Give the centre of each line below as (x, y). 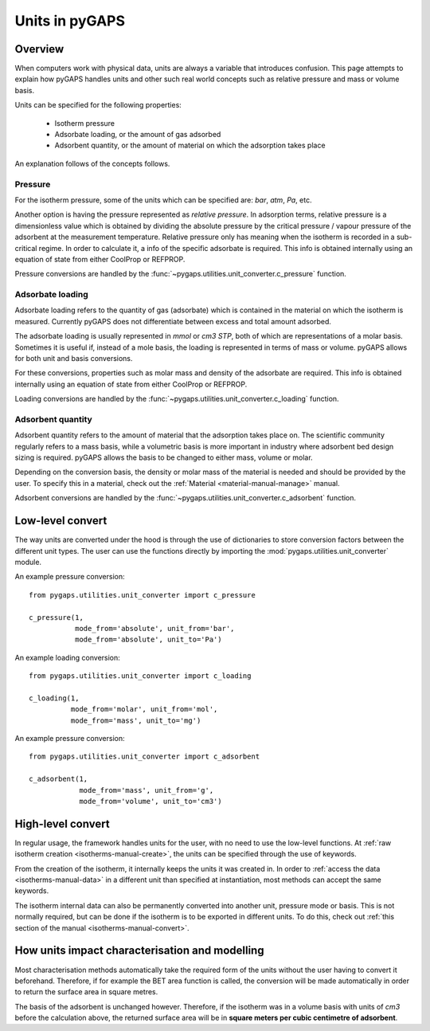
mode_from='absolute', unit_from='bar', (154, 628)
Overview (39, 49)
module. (28, 562)
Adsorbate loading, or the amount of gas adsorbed (138, 135)
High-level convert (63, 823)
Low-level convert (61, 521)
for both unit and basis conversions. (74, 358)
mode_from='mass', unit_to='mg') (136, 720)
